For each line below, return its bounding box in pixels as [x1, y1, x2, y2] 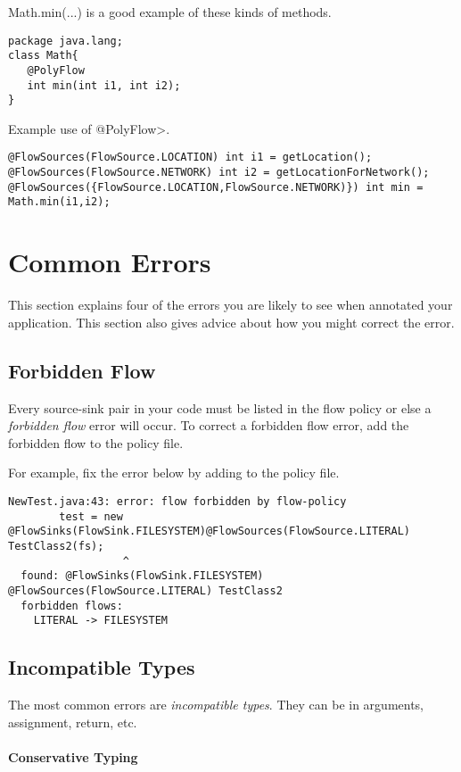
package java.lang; [8, 34, 123, 47]
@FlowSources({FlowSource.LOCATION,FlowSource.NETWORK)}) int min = [8, 180, 424, 194]
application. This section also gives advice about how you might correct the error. [8, 312, 455, 331]
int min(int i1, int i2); [27, 79, 181, 92]
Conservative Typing [8, 747, 138, 766]
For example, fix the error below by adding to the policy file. [8, 463, 340, 482]
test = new [59, 510, 123, 523]
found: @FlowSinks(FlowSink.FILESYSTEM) [21, 569, 264, 583]
